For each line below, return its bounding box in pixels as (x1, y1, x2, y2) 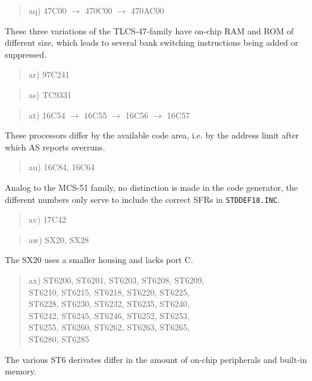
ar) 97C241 (28, 68, 70, 81)
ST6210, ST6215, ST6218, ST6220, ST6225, (28, 285, 190, 298)
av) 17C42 (28, 213, 67, 226)
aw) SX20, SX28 (28, 233, 89, 246)
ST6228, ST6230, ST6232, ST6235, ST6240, (28, 297, 190, 310)
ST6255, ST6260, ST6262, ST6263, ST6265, (28, 321, 190, 333)
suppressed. (5, 48, 47, 60)
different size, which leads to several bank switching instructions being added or (5, 36, 299, 49)
